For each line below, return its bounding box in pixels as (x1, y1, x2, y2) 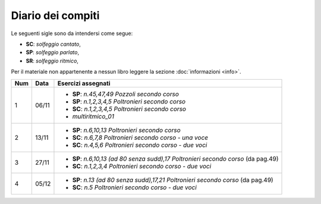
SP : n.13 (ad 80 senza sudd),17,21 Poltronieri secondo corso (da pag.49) (72, 175, 273, 184)
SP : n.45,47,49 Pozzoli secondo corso (72, 90, 180, 98)
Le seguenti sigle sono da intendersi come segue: (11, 30, 133, 37)
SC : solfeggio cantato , (26, 40, 81, 48)
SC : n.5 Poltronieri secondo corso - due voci (72, 183, 197, 192)
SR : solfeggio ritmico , (26, 57, 78, 64)
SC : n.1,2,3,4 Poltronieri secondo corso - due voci (72, 162, 212, 170)
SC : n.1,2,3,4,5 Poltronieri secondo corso (72, 105, 187, 113)
